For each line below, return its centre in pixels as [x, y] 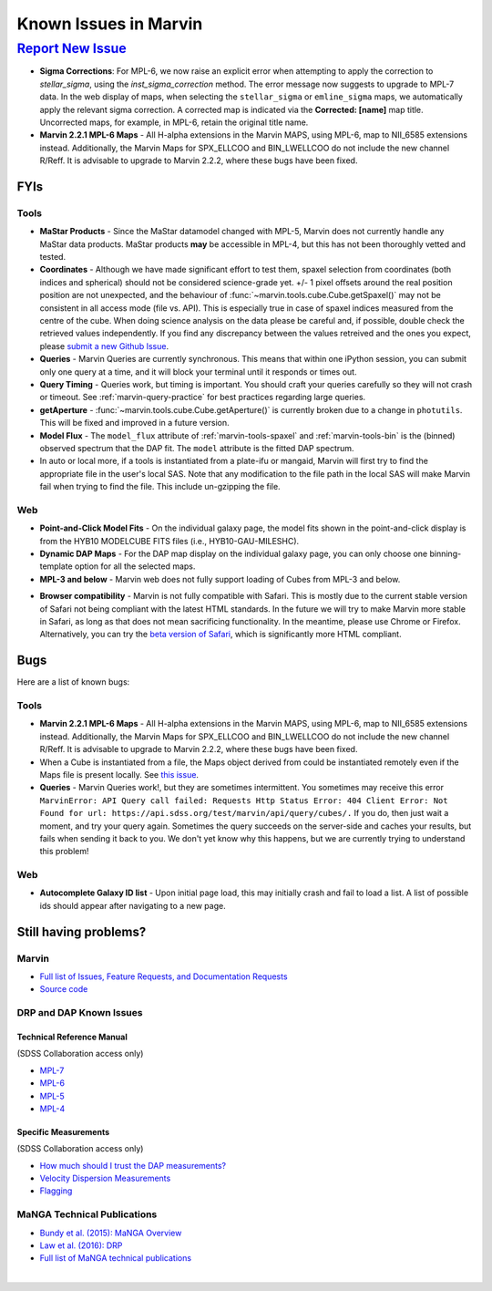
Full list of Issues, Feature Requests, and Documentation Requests [164, 976]
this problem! [64, 852]
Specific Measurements [63, 1131]
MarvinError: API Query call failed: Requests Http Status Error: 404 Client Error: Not [244, 800]
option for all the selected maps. [135, 566]
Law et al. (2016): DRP [81, 1245]
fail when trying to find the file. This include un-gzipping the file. [160, 487]
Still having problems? [82, 931]
